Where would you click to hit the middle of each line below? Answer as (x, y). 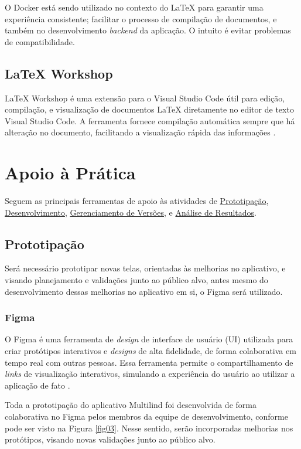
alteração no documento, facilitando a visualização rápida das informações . (140, 132)
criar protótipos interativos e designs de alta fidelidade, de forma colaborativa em (150, 351)
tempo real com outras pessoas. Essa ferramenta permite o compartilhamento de (149, 362)
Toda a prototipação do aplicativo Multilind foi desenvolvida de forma (131, 405)
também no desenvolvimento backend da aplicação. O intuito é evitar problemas (148, 30)
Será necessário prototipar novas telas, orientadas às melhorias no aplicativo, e (145, 268)
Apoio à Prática (70, 173)
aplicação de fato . (37, 385)
